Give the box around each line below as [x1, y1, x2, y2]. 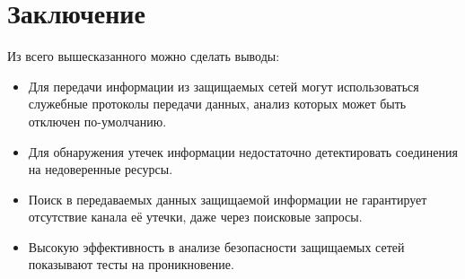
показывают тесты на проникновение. [28, 255, 234, 274]
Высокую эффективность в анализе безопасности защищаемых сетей [28, 237, 405, 256]
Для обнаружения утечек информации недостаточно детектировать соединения [28, 142, 458, 161]
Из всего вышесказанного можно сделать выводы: [7, 47, 280, 65]
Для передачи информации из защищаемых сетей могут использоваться [28, 76, 419, 95]
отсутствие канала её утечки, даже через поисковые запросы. [28, 207, 363, 226]
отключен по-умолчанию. [28, 111, 167, 130]
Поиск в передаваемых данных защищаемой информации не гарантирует [28, 189, 427, 208]
